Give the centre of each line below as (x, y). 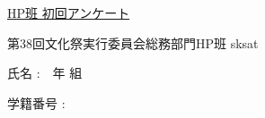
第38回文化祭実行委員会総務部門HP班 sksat (133, 42)
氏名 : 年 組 (45, 73)
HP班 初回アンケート (69, 13)
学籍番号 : (36, 102)
